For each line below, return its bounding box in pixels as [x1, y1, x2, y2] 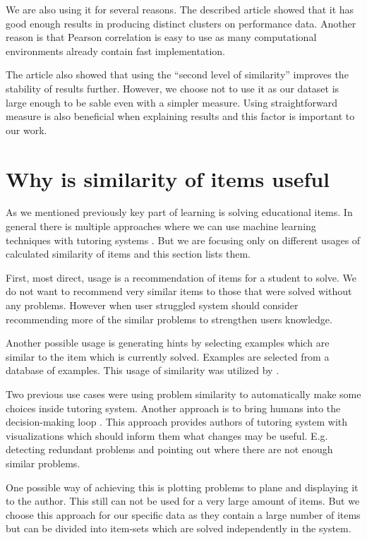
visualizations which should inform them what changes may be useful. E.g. [6, 428, 328, 443]
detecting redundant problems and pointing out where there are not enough [6, 442, 333, 457]
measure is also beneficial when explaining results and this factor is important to [6, 109, 355, 124]
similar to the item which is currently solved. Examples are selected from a [6, 349, 330, 364]
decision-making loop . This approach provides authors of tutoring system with [6, 414, 348, 429]
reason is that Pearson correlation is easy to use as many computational [6, 30, 317, 44]
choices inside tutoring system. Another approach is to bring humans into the [6, 400, 341, 415]
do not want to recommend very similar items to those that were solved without [6, 284, 352, 299]
